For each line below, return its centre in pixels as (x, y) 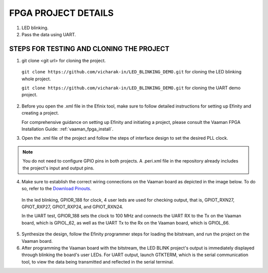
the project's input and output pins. (58, 168)
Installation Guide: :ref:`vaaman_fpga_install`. (67, 129)
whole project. (36, 79)
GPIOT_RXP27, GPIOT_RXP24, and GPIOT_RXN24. (72, 207)
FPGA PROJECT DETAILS (62, 13)
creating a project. (40, 113)
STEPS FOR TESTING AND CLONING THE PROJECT (89, 49)
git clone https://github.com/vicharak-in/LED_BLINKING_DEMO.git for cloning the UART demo (131, 88)
